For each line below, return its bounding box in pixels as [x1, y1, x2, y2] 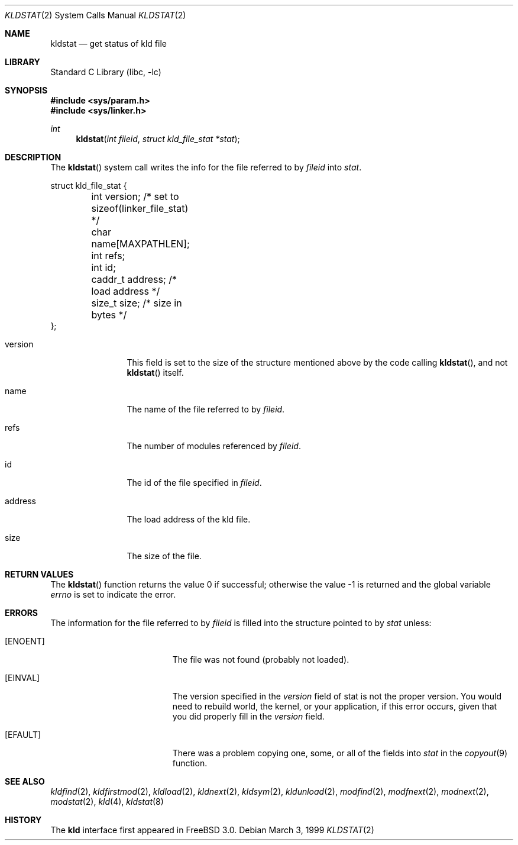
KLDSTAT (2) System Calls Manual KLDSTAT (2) [5, 10, 186, 20]
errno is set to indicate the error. [50, 589, 176, 599]
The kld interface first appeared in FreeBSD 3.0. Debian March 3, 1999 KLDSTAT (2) [50, 825, 374, 835]
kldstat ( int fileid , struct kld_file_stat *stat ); [76, 134, 240, 144]
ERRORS [5, 608, 38, 618]
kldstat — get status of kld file [50, 38, 167, 49]
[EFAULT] [5, 730, 41, 740]
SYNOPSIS [5, 85, 48, 95]
